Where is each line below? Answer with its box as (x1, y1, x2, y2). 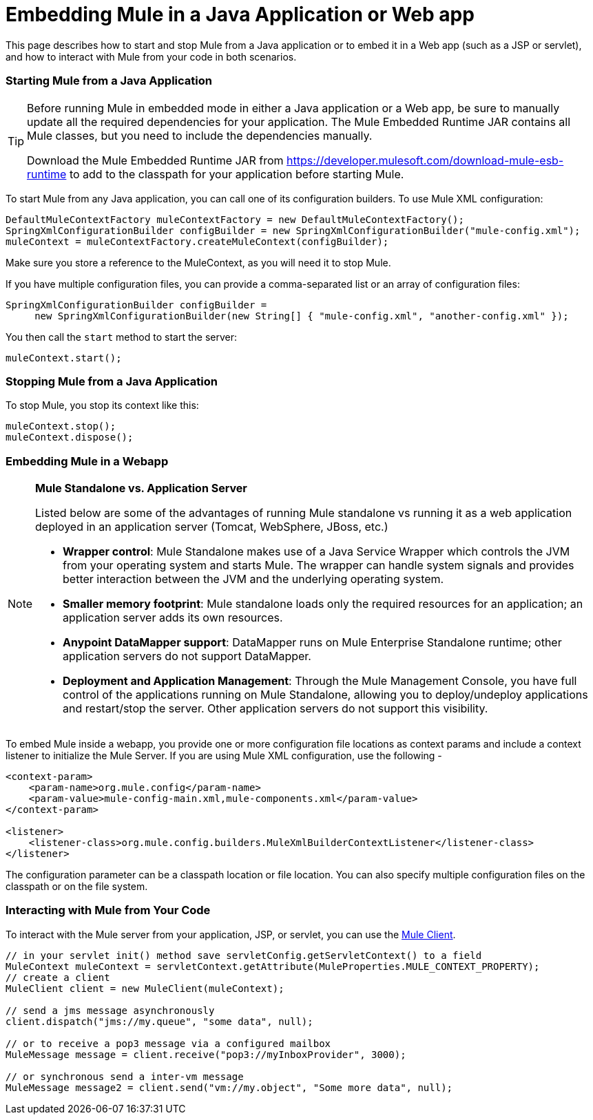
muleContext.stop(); (6, 421, 116, 432)
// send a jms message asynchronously (6, 1004, 215, 1016)
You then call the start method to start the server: (6, 330, 237, 343)
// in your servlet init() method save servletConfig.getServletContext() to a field (6, 949, 482, 961)
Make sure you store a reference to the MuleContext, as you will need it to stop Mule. (6, 256, 391, 268)
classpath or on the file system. (6, 880, 148, 892)
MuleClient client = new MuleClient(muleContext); (6, 982, 284, 994)
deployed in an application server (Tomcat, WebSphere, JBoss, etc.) (35, 520, 388, 533)
